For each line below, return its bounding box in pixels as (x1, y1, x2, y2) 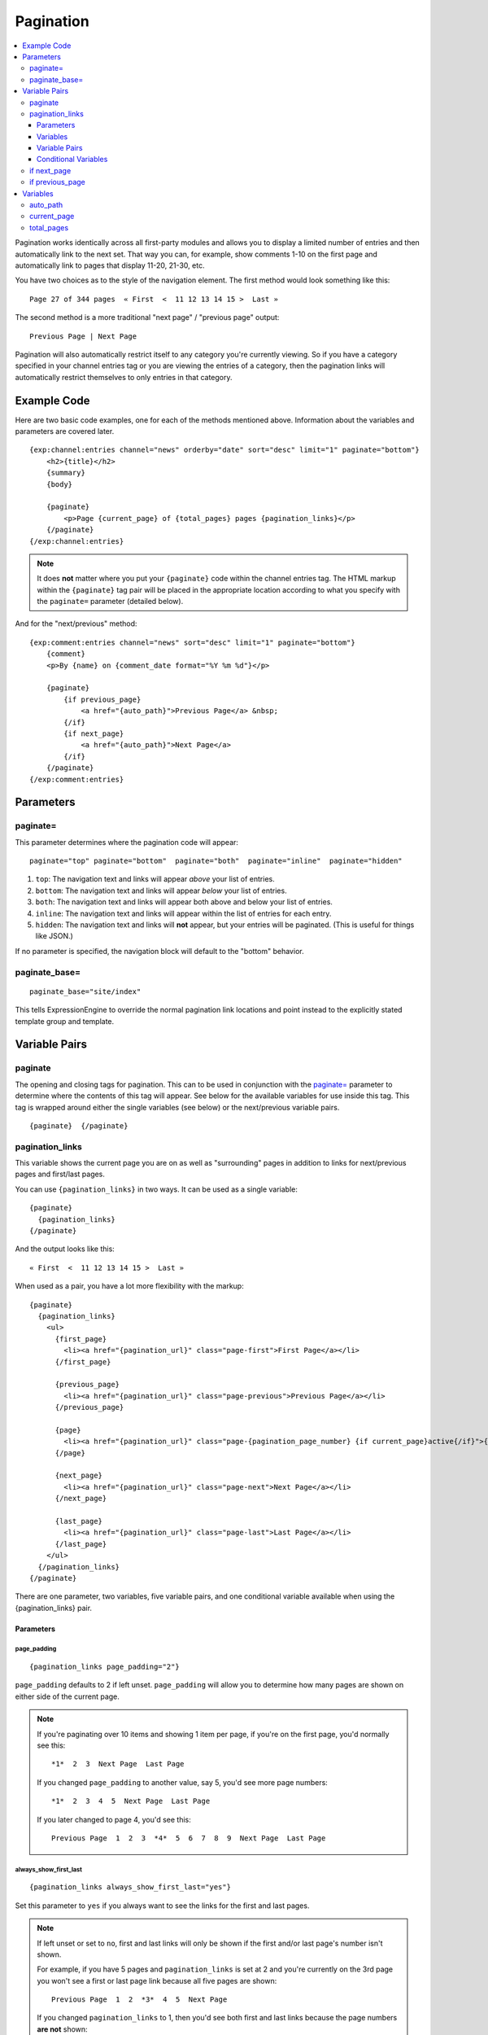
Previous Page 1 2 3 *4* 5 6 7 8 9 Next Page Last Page (51, 1833, 326, 1843)
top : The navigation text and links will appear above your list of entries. (35, 874, 276, 884)
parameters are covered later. (15, 427, 115, 435)
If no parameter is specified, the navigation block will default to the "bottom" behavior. (15, 946, 304, 956)
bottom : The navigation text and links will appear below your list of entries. (35, 886, 288, 895)
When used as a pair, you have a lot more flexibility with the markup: (15, 1281, 244, 1291)
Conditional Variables (37, 155, 108, 164)
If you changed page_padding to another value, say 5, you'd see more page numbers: (37, 1777, 329, 1787)
